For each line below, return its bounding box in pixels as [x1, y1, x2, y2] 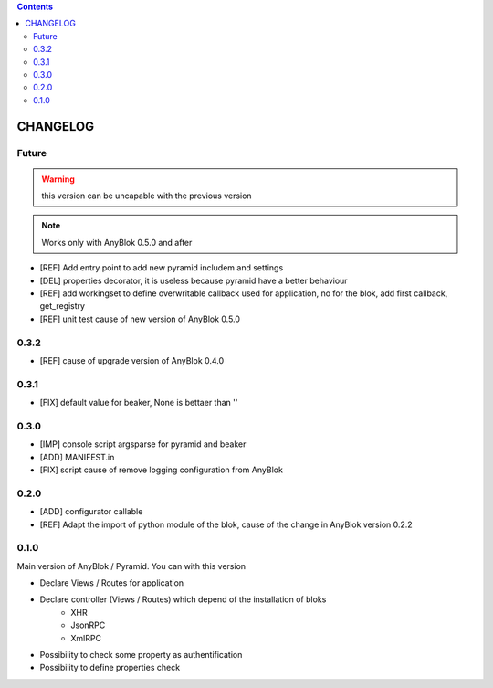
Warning [41, 174, 75, 185]
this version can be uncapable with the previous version [41, 190, 252, 201]
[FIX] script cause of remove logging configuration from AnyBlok [39, 464, 283, 475]
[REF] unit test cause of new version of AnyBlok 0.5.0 [39, 313, 241, 324]
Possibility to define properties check [39, 662, 181, 673]
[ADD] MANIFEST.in [39, 451, 115, 462]
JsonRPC [70, 619, 106, 630]
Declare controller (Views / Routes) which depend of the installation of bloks [39, 594, 327, 605]
